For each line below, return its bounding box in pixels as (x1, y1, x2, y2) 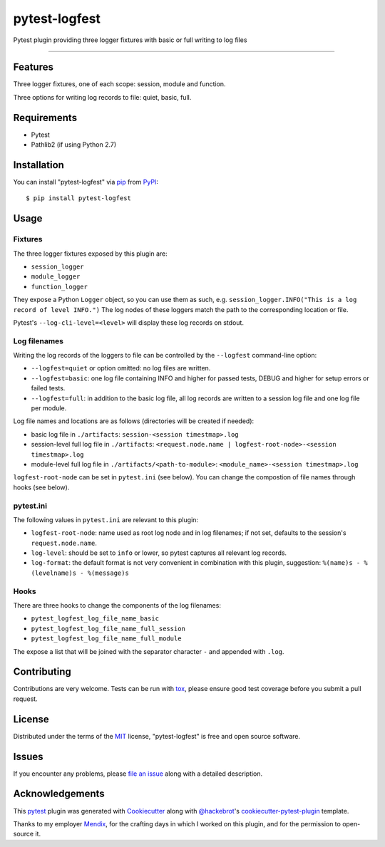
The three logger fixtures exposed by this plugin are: (13, 249, 168, 258)
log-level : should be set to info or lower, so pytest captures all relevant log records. (31, 549, 287, 557)
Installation (13, 159, 64, 171)
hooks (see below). (13, 483, 70, 492)
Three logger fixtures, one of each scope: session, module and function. (13, 80, 226, 88)
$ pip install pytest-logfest (26, 194, 132, 202)
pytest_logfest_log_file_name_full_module (31, 635, 182, 643)
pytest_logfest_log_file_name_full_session (31, 624, 185, 633)
